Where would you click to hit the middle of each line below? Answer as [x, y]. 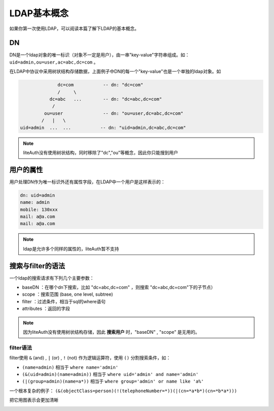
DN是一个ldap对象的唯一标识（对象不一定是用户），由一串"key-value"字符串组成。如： [99, 55]
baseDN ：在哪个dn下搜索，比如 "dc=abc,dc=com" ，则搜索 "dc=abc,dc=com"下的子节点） [119, 288]
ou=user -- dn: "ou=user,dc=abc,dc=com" [114, 113]
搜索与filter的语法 [37, 266]
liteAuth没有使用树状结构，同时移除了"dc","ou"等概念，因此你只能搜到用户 [101, 152]
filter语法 [21, 347]
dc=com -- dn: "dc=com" [100, 85]
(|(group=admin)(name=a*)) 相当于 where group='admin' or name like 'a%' [113, 382]
